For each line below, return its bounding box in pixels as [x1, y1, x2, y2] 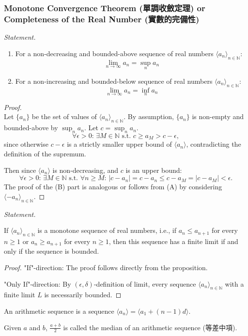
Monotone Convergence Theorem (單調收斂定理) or [4, 1, 205, 14]
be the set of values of [31, 111, 97, 122]
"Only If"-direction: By [4, 278, 71, 289]
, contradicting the [186, 139, 241, 149]
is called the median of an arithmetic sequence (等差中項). [63, 322, 237, 332]
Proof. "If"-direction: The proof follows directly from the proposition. [4, 262, 208, 273]
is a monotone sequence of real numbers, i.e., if [37, 225, 176, 235]
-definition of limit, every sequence [93, 278, 196, 289]
